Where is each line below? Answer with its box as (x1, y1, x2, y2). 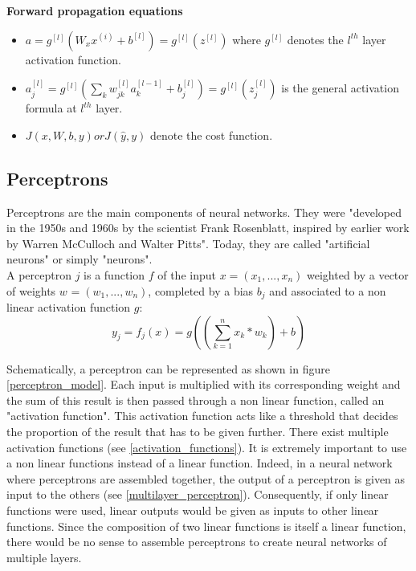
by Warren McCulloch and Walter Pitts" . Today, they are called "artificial (6, 235, 370, 251)
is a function (84, 266, 145, 283)
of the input (157, 266, 216, 283)
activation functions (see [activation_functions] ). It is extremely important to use (6, 438, 407, 455)
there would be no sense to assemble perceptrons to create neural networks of (6, 533, 387, 550)
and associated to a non (269, 282, 386, 299)
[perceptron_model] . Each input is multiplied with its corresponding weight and (6, 376, 401, 393)
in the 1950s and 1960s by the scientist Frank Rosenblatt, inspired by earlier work (6, 219, 410, 236)
